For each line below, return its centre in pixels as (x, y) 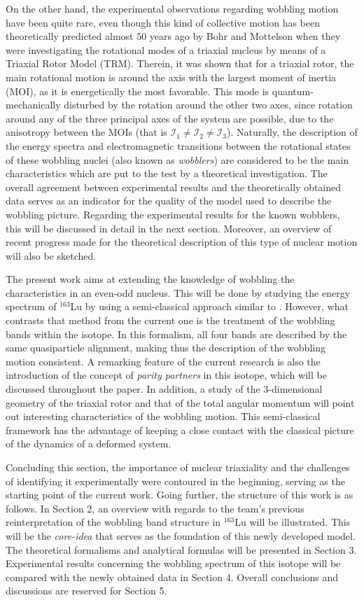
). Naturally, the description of (292, 132)
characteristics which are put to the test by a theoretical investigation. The (167, 173)
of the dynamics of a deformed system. (89, 444)
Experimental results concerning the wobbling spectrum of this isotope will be (173, 563)
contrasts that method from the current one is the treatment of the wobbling (170, 320)
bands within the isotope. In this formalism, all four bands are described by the (176, 334)
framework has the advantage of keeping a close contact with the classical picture (180, 430)
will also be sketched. (51, 255)
